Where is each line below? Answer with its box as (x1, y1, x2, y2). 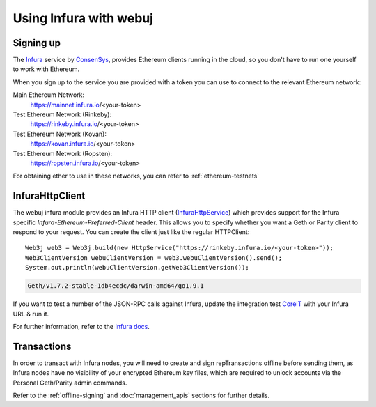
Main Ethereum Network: (13, 91, 85, 99)
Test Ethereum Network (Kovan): (13, 130, 107, 138)
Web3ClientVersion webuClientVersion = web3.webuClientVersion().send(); (25, 254, 283, 261)
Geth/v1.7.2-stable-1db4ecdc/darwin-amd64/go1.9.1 (27, 282, 205, 290)
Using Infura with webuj (13, 10, 153, 26)
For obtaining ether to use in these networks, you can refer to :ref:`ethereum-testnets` (13, 171, 260, 181)
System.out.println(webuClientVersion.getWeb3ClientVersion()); (25, 263, 250, 272)
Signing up (13, 37, 61, 49)
